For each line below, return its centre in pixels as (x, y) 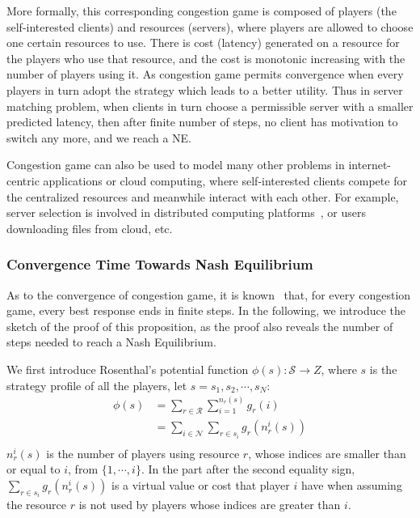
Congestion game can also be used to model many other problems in (176, 165)
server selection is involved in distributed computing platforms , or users (186, 212)
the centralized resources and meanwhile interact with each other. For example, (203, 196)
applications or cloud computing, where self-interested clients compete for (225, 180)
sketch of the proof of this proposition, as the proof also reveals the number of (200, 326)
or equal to (34, 469)
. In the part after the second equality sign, (248, 469)
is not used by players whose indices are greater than (210, 505)
